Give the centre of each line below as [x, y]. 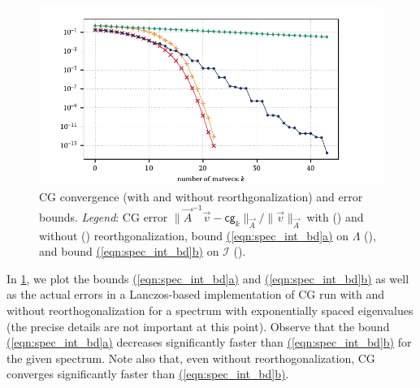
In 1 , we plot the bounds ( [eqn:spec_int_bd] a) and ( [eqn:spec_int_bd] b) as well [208, 278]
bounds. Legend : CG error [104, 216]
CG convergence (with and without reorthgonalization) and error [201, 196]
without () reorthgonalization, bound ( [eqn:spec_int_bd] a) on [194, 235]
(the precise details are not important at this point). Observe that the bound [198, 326]
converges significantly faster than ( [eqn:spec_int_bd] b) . [148, 374]
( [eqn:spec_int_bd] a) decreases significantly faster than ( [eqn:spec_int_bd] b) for [209, 342]
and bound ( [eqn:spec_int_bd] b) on [129, 251]
